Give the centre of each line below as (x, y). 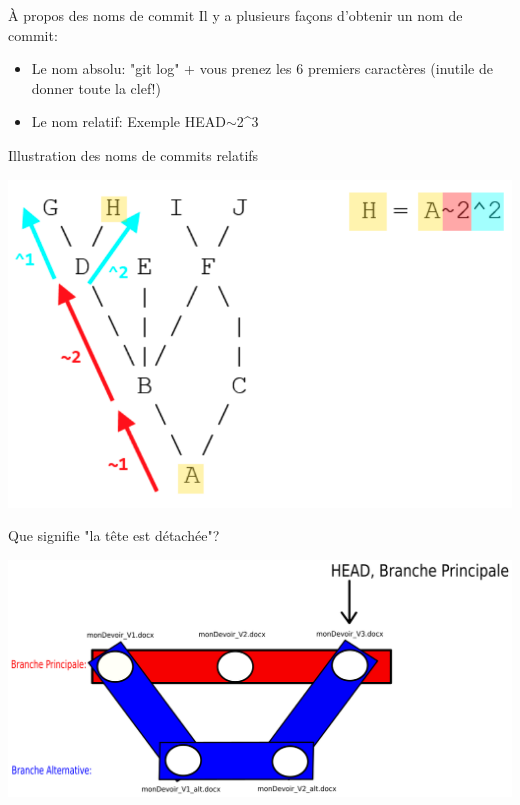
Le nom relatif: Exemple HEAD (128, 121)
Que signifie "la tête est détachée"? (114, 535)
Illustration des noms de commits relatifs (133, 154)
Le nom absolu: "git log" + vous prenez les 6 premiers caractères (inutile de (262, 68)
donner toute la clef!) (96, 87)
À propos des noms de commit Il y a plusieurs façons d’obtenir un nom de (235, 15)
